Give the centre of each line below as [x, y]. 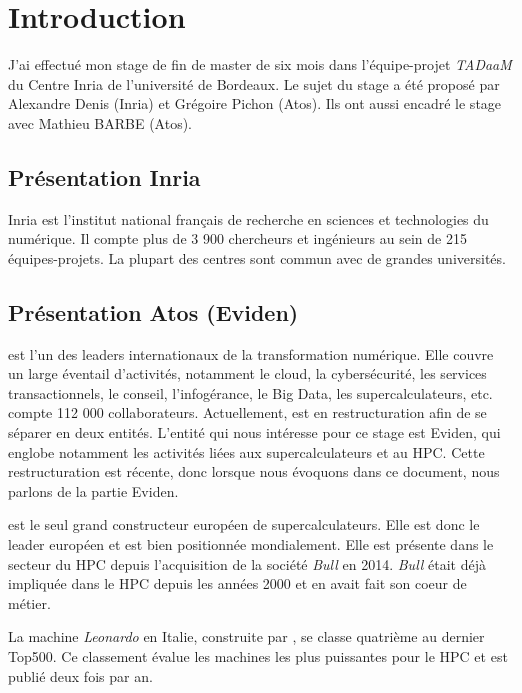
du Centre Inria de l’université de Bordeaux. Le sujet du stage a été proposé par [254, 83]
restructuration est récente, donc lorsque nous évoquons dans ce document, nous [254, 471]
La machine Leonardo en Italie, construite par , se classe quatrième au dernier [246, 636]
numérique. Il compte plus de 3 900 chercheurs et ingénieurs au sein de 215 [237, 238]
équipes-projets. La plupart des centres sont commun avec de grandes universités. [257, 257]
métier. [29, 602]
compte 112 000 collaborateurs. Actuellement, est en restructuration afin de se [247, 412]
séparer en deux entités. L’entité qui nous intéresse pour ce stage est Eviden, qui [254, 432]
